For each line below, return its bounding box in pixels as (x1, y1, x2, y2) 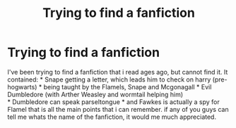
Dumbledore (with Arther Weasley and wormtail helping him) (7, 90, 184, 98)
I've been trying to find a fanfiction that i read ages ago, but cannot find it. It (7, 68, 228, 76)
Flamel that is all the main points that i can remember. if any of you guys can (7, 105, 229, 113)
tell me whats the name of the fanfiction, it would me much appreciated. (7, 113, 217, 121)
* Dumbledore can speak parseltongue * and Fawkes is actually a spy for (7, 97, 220, 106)
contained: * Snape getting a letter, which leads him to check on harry (7, 75, 211, 84)
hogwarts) (7, 82, 37, 91)
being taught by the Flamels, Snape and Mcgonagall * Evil (43, 82, 212, 91)
